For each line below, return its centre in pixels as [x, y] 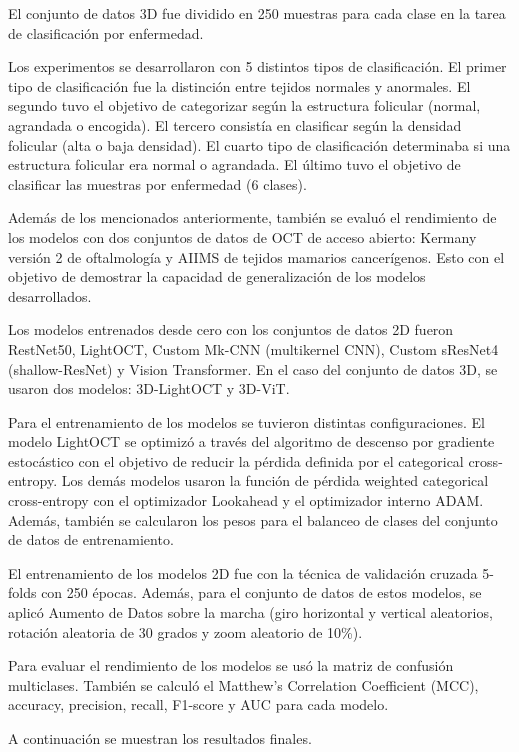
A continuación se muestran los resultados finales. [160, 738]
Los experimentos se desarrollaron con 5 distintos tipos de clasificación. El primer [257, 66]
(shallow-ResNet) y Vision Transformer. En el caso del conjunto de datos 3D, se [253, 368]
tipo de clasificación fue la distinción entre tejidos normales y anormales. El [239, 85]
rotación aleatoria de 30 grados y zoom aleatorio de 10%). [185, 631]
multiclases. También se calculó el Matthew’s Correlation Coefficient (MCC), [243, 684]
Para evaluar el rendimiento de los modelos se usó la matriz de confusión [231, 665]
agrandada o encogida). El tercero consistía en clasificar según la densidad [235, 124]
